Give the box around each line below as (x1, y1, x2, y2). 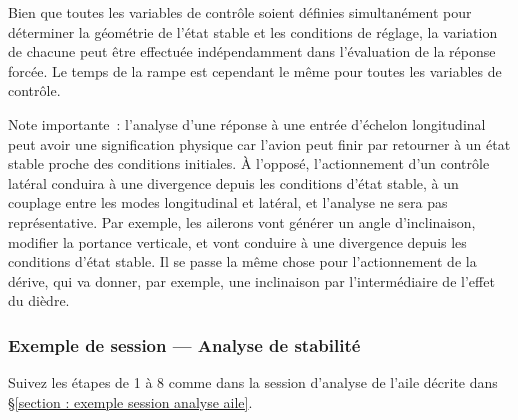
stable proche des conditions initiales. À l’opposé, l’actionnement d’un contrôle (8, 153, 490, 174)
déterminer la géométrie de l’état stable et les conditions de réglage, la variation (8, 21, 498, 42)
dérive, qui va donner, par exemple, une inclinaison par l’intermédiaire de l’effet (8, 270, 495, 291)
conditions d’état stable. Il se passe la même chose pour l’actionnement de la (8, 251, 477, 272)
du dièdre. (8, 290, 70, 311)
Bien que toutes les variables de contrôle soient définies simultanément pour (8, 2, 472, 22)
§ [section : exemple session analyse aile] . (8, 391, 253, 412)
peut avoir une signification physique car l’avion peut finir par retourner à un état (8, 133, 511, 154)
